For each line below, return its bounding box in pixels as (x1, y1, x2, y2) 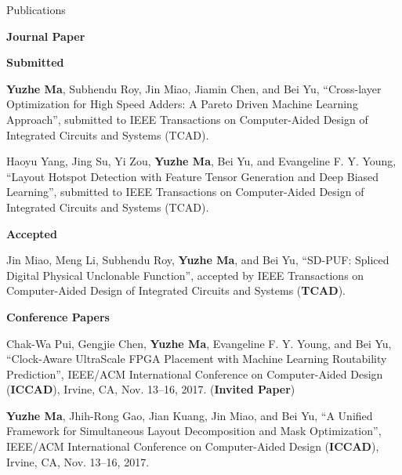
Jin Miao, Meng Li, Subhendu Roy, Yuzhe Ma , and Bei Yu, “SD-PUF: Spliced (6, 252, 389, 268)
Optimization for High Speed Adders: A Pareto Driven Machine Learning (6, 96, 358, 112)
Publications (6, 2, 66, 17)
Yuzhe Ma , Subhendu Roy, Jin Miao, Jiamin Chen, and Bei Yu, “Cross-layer (6, 80, 382, 96)
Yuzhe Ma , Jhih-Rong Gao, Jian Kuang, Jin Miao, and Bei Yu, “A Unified (6, 407, 373, 423)
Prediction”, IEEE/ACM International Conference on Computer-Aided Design (6, 365, 383, 382)
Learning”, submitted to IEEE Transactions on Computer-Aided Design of (6, 183, 364, 200)
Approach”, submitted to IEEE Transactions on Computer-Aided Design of (6, 111, 368, 127)
